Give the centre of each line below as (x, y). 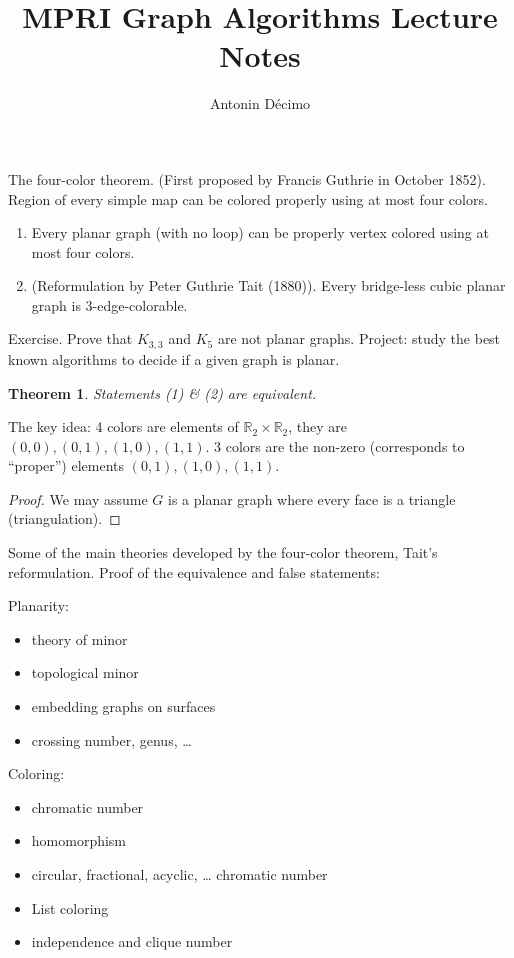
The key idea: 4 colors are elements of (123, 426)
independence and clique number (132, 941)
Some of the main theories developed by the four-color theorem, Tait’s (223, 552)
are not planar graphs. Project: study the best (359, 338)
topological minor (85, 672)
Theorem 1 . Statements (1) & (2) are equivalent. (162, 392)
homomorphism (79, 840)
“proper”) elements (66, 465)
